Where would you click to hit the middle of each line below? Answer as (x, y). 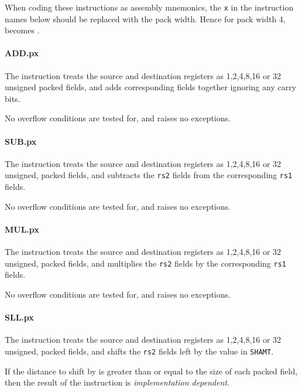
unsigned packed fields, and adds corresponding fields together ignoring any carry (151, 87)
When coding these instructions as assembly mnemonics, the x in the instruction (149, 7)
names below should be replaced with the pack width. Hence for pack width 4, (145, 18)
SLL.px (19, 317)
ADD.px (22, 53)
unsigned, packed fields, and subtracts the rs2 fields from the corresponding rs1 (149, 175)
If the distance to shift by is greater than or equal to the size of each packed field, (151, 371)
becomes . (22, 30)
